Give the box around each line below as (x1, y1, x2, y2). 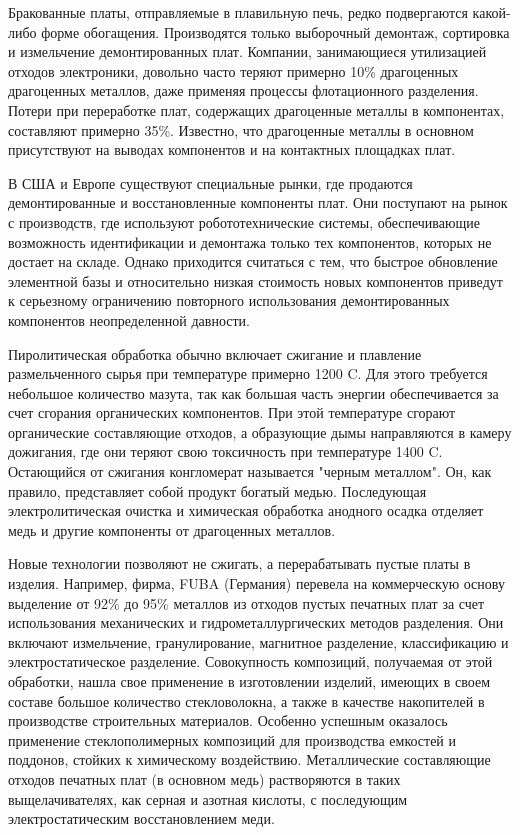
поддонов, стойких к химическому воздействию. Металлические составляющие (8, 749, 491, 770)
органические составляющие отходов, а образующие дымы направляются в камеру (8, 421, 512, 442)
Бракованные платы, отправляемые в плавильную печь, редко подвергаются (8, 2, 468, 22)
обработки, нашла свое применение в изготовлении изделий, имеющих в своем (8, 671, 491, 691)
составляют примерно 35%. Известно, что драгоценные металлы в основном (8, 119, 474, 140)
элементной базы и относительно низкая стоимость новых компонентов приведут (8, 270, 503, 291)
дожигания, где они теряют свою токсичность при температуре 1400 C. (8, 441, 443, 462)
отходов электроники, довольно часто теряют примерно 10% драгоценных (8, 60, 459, 81)
